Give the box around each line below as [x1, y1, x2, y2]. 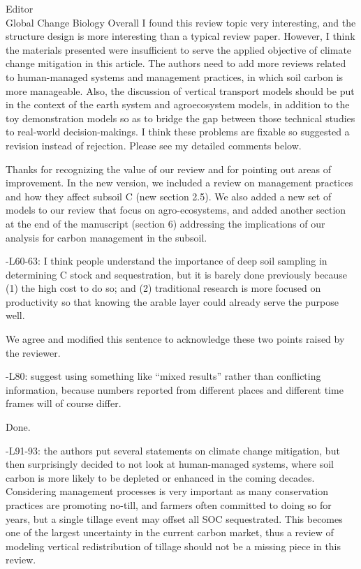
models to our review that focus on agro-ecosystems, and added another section [6, 202, 346, 217]
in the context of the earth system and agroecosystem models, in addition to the [6, 97, 350, 112]
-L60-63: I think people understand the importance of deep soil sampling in [6, 253, 327, 268]
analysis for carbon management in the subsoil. [6, 230, 207, 244]
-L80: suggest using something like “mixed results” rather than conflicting [6, 369, 321, 383]
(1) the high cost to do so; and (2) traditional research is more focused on [6, 281, 321, 295]
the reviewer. [6, 345, 61, 360]
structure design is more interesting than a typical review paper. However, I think [6, 29, 355, 43]
